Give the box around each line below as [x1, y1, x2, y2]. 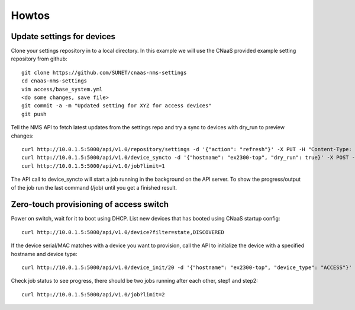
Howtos [11, 9, 50, 22]
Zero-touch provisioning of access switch [11, 199, 169, 210]
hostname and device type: [11, 250, 78, 257]
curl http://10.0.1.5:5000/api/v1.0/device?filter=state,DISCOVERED [21, 229, 224, 235]
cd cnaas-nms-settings [21, 78, 88, 84]
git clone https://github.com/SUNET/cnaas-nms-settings [21, 69, 187, 76]
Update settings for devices [11, 31, 115, 41]
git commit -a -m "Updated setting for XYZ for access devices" [21, 103, 212, 109]
